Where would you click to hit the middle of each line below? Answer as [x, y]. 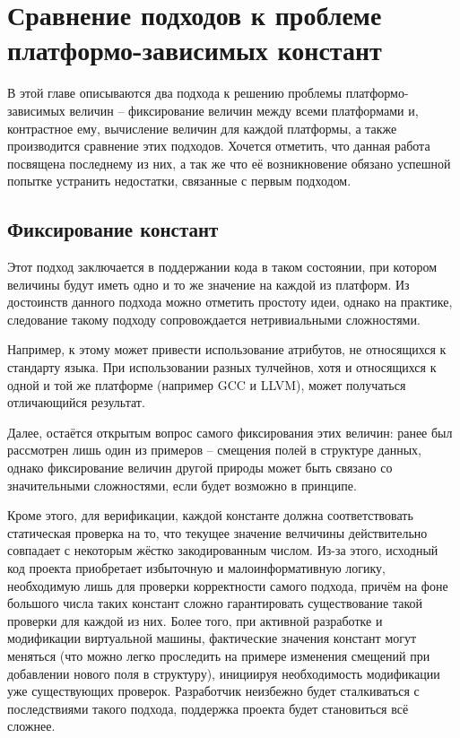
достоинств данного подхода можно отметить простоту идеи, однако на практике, [230, 302]
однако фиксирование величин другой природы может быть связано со [200, 468]
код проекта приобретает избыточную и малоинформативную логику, [196, 567]
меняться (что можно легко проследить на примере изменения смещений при [219, 655]
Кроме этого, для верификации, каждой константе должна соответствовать [210, 515]
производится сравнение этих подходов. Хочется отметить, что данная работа [219, 146]
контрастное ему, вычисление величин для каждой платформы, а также [202, 128]
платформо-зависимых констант [195, 50]
